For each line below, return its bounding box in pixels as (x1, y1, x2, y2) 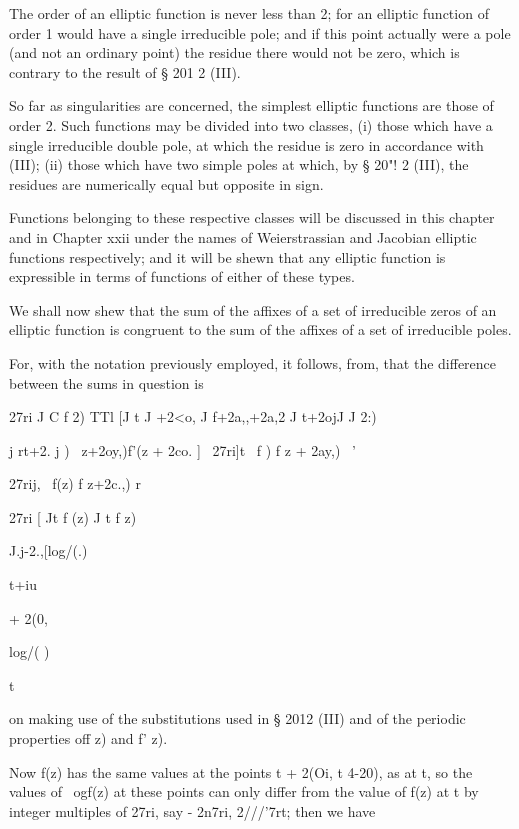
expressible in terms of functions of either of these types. (9, 266, 355, 287)
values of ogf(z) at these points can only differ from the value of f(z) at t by (9, 781, 479, 802)
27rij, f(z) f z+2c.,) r (9, 473, 141, 494)
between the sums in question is (9, 372, 204, 393)
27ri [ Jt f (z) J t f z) (9, 506, 137, 527)
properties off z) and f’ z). (9, 728, 168, 749)
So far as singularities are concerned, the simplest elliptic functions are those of (9, 95, 494, 116)
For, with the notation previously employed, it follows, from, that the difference (9, 352, 497, 373)
